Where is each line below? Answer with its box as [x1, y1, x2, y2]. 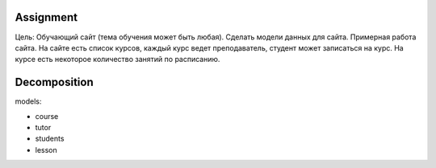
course [35, 111, 59, 121]
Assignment [15, 10, 78, 24]
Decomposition [15, 76, 94, 89]
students [35, 133, 65, 144]
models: [15, 96, 42, 106]
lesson [35, 145, 57, 154]
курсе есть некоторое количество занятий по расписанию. [15, 55, 220, 64]
